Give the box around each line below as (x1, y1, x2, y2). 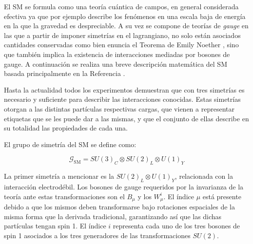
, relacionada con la (175, 171, 233, 181)
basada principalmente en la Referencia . (4, 68, 125, 78)
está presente (202, 191, 241, 201)
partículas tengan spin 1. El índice (4, 221, 106, 231)
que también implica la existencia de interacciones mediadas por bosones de (4, 49, 230, 59)
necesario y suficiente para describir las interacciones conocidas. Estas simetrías (4, 94, 241, 104)
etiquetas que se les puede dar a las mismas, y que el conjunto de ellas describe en (4, 113, 249, 123)
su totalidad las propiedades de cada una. (4, 123, 128, 133)
